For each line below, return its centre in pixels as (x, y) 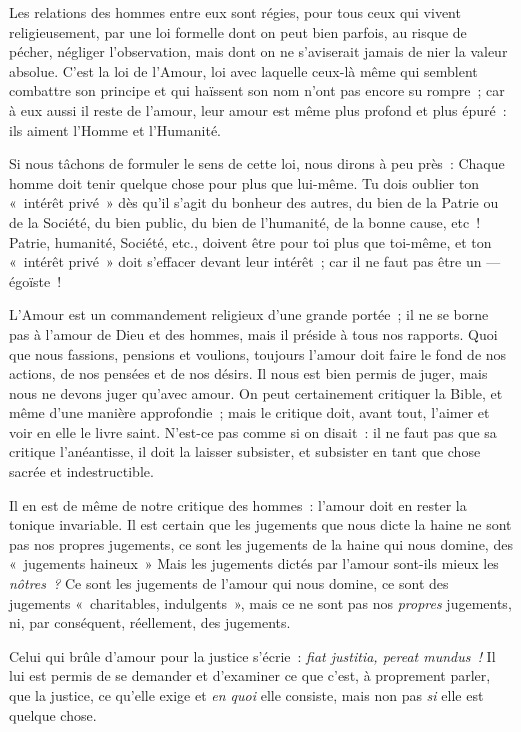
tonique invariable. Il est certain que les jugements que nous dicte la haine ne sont (260, 524)
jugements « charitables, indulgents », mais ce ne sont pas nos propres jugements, (260, 602)
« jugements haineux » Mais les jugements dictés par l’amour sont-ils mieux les (254, 563)
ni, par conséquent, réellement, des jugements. (150, 622)
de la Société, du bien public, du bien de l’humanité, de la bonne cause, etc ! (245, 221)
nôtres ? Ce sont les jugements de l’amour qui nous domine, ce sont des (229, 583)
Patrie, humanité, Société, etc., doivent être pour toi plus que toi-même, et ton (250, 241)
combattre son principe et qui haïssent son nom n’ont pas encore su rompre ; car (257, 90)
